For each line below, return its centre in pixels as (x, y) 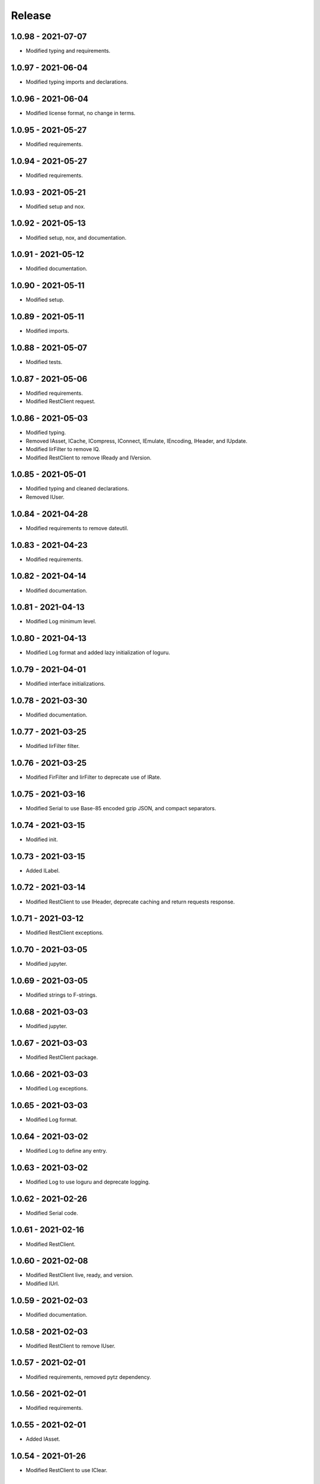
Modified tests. (44, 362)
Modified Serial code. (52, 1213)
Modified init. (42, 839)
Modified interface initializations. (66, 684)
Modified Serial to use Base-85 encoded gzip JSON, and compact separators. (121, 808)
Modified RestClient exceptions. (65, 933)
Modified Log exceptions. (57, 1089)
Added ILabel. (43, 870)
